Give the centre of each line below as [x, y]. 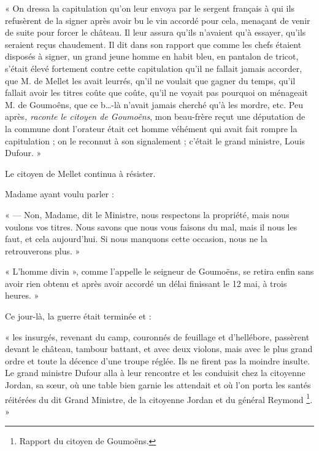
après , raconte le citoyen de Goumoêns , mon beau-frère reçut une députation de [155, 116]
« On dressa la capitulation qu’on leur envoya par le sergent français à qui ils [150, 8]
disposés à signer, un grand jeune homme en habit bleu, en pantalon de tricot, [152, 56]
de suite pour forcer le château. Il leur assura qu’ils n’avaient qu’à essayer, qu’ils [156, 32]
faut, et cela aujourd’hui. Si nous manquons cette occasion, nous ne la [136, 239]
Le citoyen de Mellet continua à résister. [80, 173]
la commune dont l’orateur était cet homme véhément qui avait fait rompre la [151, 128]
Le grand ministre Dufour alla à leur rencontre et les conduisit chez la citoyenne [155, 373]
